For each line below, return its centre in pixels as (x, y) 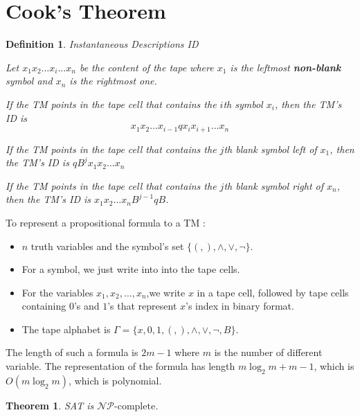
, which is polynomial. (115, 380)
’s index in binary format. (240, 306)
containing (44, 306)
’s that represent (142, 306)
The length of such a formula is (72, 352)
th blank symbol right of (274, 185)
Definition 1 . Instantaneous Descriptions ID (102, 44)
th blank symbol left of (270, 149)
